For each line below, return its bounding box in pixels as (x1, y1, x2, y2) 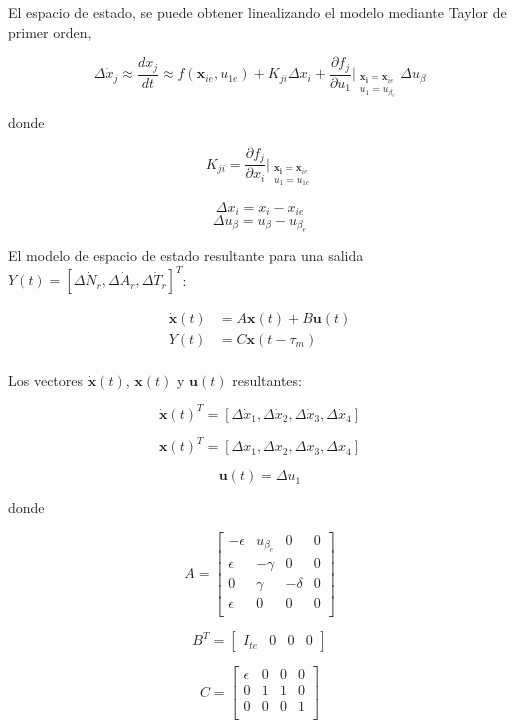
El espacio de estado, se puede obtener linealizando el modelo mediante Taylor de (8, 2, 507, 22)
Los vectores (8, 369, 84, 390)
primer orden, (8, 21, 92, 42)
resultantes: (232, 369, 302, 390)
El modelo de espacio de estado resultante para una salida (8, 245, 364, 266)
